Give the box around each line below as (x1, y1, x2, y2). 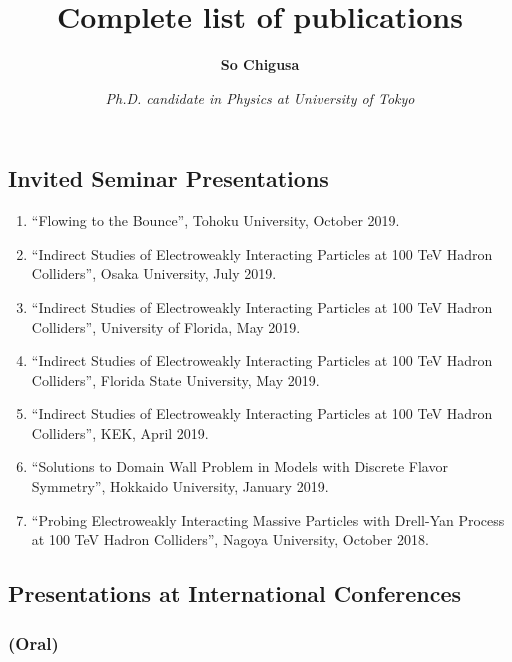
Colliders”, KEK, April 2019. (31, 422, 209, 443)
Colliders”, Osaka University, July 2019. (31, 263, 277, 284)
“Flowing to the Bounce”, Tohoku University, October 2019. (31, 210, 400, 231)
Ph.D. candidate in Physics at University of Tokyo (105, 87, 415, 108)
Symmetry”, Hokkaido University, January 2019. (31, 476, 329, 497)
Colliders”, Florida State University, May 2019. (31, 369, 320, 390)
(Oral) (8, 630, 59, 655)
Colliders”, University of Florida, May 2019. (31, 316, 301, 337)
